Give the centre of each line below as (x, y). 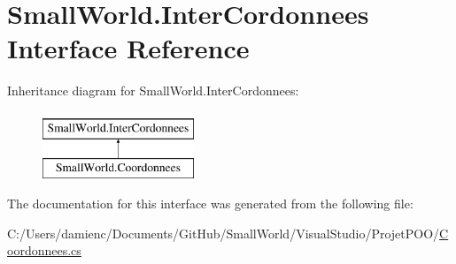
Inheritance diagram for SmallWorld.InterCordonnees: (153, 91)
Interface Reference (128, 48)
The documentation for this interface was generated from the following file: (210, 204)
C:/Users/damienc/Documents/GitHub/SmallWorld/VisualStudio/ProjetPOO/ (224, 233)
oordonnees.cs (44, 250)
